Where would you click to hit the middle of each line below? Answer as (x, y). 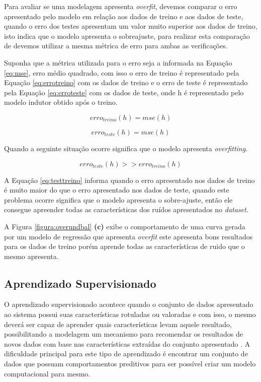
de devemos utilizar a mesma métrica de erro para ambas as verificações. (116, 46)
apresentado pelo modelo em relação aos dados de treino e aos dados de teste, (124, 16)
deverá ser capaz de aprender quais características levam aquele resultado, (118, 324)
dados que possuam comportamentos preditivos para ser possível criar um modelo (130, 364)
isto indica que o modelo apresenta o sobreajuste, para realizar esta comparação (127, 36)
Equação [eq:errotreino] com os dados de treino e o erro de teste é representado (126, 82)
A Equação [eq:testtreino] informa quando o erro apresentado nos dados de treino (129, 180)
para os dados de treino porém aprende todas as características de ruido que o (124, 246)
